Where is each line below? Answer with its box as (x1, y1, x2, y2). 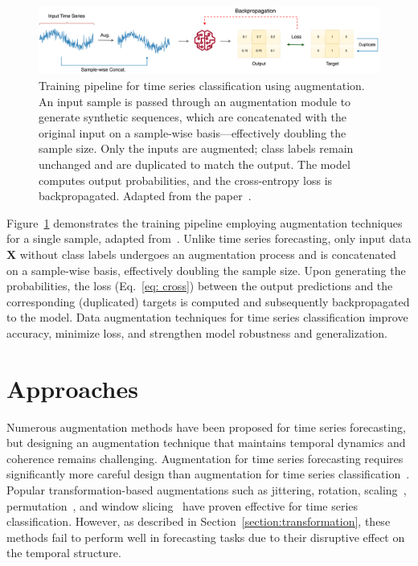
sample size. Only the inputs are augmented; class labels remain (39, 140, 354, 157)
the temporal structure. (6, 544, 121, 561)
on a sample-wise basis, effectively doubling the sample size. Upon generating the (6, 261, 406, 278)
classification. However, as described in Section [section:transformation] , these (6, 513, 391, 530)
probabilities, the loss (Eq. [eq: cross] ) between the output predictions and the (6, 277, 393, 294)
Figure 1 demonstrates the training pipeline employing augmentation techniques (6, 214, 403, 231)
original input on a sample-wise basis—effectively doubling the (39, 124, 346, 141)
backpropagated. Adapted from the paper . (39, 187, 252, 204)
